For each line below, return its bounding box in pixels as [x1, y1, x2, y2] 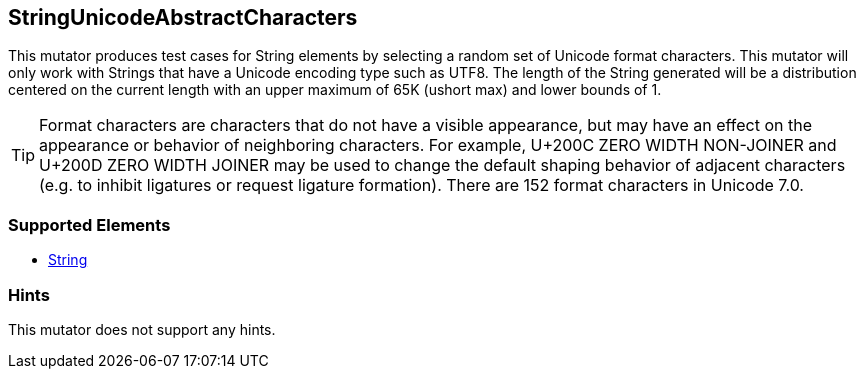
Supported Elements [8, 214, 171, 235]
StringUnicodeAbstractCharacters [8, 5, 358, 30]
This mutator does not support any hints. [8, 320, 276, 338]
